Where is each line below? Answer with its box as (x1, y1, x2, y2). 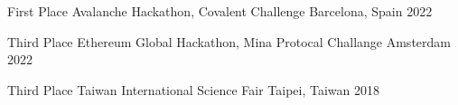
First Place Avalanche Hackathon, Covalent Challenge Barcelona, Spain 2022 (7, 2, 433, 20)
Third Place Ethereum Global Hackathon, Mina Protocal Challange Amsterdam (7, 32, 451, 51)
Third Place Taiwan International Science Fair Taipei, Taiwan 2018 (7, 80, 380, 99)
